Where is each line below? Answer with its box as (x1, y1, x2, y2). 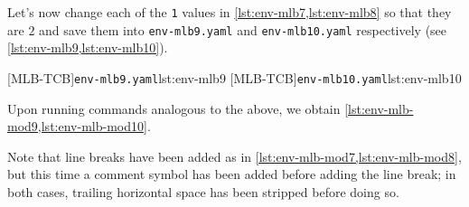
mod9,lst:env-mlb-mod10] (7, 117, 147, 136)
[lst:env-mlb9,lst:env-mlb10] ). (7, 38, 168, 57)
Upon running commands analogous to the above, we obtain (7, 99, 341, 118)
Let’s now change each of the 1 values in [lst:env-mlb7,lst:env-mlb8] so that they (7, 3, 452, 21)
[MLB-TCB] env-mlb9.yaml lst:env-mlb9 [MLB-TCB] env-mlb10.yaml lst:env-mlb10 (7, 68, 462, 87)
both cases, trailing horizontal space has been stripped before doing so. (7, 182, 399, 201)
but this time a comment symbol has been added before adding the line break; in (7, 165, 456, 183)
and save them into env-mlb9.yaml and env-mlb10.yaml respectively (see (39, 20, 447, 39)
